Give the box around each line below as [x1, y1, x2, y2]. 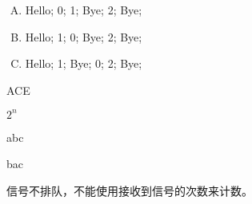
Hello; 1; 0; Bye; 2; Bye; [25, 28, 142, 45]
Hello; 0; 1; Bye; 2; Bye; [25, 2, 142, 18]
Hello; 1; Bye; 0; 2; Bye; [25, 55, 142, 72]
